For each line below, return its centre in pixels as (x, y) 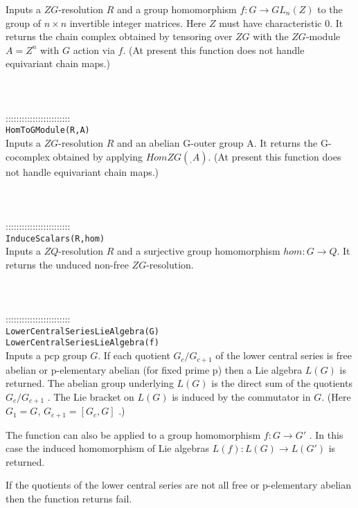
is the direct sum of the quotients (282, 383)
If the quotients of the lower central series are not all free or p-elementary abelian (179, 485)
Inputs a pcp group (46, 355)
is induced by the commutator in (241, 396)
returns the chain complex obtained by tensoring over (119, 36)
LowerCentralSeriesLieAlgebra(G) (82, 331)
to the (330, 9)
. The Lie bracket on (91, 396)
